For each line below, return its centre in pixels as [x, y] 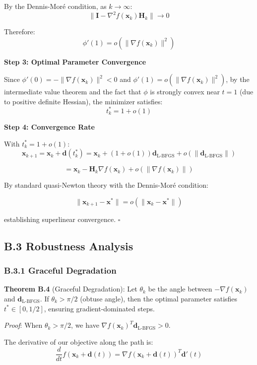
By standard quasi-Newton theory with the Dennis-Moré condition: [106, 185]
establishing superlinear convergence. [60, 219]
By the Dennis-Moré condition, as [55, 6]
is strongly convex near [185, 92]
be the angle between [180, 289]
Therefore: [20, 32]
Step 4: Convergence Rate [49, 126]
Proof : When [23, 325]
